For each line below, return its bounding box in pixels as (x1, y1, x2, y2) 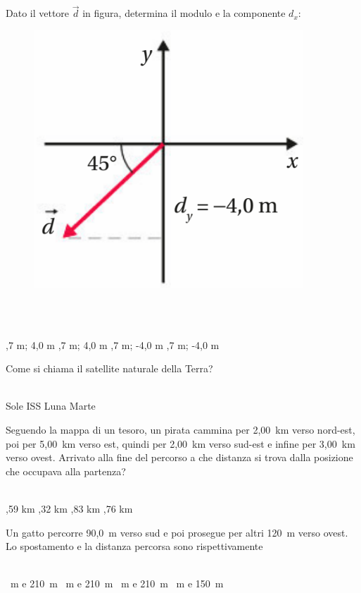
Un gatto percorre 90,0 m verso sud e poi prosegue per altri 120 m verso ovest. (6, 525, 348, 539)
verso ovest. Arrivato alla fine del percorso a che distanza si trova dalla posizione (6, 450, 353, 465)
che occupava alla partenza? (6, 463, 126, 478)
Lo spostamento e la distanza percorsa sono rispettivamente (6, 539, 263, 554)
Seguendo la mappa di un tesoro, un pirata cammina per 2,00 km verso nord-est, (6, 422, 355, 436)
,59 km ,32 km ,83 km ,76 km (6, 501, 133, 515)
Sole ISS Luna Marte (6, 398, 96, 413)
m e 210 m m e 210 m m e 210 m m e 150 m (10, 576, 224, 591)
